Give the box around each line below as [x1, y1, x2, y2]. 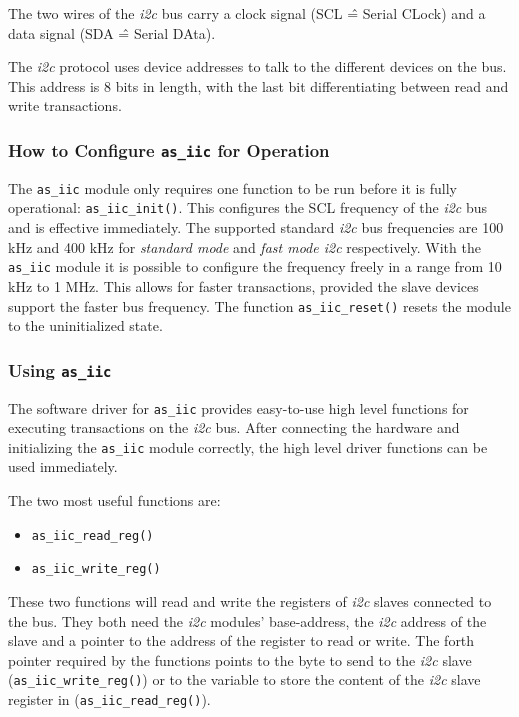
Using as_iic [8, 357, 112, 382]
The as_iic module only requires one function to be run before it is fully [8, 177, 457, 198]
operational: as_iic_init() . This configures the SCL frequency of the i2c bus [8, 197, 488, 218]
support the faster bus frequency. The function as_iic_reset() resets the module [8, 295, 511, 316]
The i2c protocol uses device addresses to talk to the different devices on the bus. [8, 56, 507, 77]
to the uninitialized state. [8, 315, 163, 336]
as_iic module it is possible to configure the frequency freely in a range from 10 [8, 256, 502, 277]
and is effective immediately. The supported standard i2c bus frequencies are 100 [8, 217, 504, 238]
